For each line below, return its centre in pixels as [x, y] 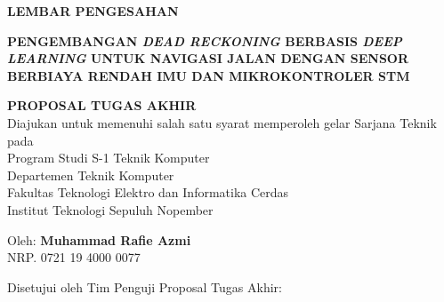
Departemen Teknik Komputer [91, 175]
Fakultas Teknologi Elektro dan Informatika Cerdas [148, 192]
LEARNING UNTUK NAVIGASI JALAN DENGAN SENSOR [208, 58]
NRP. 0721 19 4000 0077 [74, 257]
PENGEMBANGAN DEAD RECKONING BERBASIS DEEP [205, 40]
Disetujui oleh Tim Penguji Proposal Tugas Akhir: [145, 286]
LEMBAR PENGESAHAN [93, 11]
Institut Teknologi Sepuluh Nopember [110, 209]
